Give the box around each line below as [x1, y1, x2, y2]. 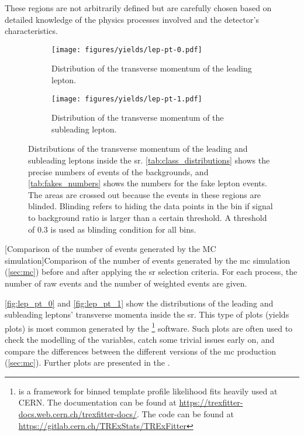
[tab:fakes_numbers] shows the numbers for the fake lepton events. [28, 177, 267, 189]
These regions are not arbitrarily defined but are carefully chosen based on [5, 2, 272, 13]
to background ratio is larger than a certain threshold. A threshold [28, 212, 267, 224]
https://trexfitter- [179, 396, 243, 408]
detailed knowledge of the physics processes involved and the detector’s [5, 13, 259, 25]
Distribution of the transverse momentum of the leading [51, 62, 252, 74]
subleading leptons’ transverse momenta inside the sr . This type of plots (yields [5, 308, 289, 321]
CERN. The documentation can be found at [18, 396, 177, 408]
